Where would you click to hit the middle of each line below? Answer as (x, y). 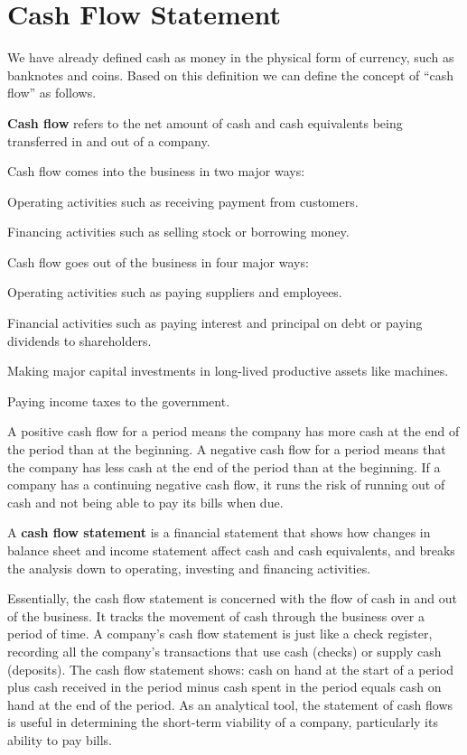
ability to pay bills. (60, 739)
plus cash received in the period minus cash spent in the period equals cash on (224, 687)
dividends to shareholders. (79, 340)
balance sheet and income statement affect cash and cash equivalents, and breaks (231, 550)
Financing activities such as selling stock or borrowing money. (178, 232)
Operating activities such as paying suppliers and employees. (175, 292)
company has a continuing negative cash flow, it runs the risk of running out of (226, 485)
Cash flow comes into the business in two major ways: (156, 171)
